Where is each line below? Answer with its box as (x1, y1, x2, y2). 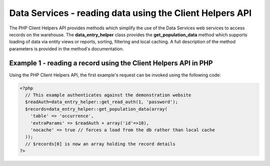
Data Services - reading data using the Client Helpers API (9, 7, 252, 18)
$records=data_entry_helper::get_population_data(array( (25, 106, 167, 112)
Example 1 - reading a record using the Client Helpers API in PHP (9, 59, 213, 67)
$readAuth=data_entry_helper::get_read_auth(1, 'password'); (25, 99, 178, 105)
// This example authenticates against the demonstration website (25, 92, 191, 98)
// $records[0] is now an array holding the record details (25, 141, 175, 147)
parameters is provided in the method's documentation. (9, 45, 124, 52)
